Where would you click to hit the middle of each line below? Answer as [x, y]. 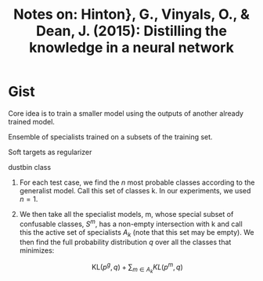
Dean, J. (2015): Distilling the [131, 31]
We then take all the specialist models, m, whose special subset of [126, 214]
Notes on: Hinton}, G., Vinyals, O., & [131, 14]
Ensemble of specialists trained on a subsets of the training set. [110, 137]
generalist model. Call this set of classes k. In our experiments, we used [135, 190]
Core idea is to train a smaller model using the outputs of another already [126, 113]
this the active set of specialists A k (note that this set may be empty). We [137, 233]
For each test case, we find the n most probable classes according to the [137, 182]
